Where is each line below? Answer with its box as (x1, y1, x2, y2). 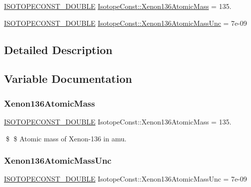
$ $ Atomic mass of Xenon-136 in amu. (5, 133, 127, 143)
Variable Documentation (4, 71, 132, 86)
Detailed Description (4, 42, 113, 57)
